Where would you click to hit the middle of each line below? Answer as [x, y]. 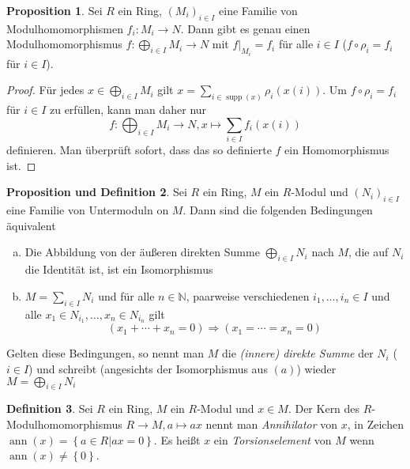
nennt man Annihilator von [272, 424]
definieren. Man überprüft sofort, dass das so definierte [139, 150]
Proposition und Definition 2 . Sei [97, 192]
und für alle [126, 295]
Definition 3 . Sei [50, 408]
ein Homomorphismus [337, 150]
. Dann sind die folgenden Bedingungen [278, 210]
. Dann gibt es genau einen [245, 28]
